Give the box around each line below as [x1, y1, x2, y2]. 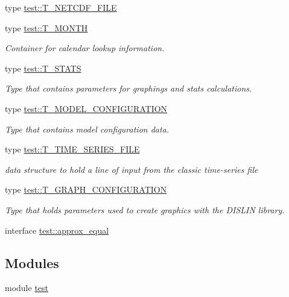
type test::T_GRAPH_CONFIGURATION [5, 183, 167, 196]
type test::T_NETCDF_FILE [5, 1, 117, 13]
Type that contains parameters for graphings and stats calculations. [5, 82, 252, 95]
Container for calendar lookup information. [5, 42, 165, 54]
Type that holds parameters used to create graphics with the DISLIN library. [5, 203, 285, 216]
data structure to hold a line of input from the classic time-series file [5, 163, 258, 175]
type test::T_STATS [5, 61, 81, 74]
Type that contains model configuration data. [5, 122, 170, 135]
